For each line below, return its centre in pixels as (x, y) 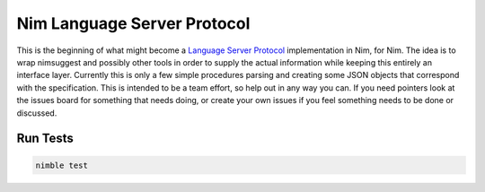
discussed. (37, 113)
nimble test (62, 165)
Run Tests (45, 139)
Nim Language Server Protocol (133, 23)
